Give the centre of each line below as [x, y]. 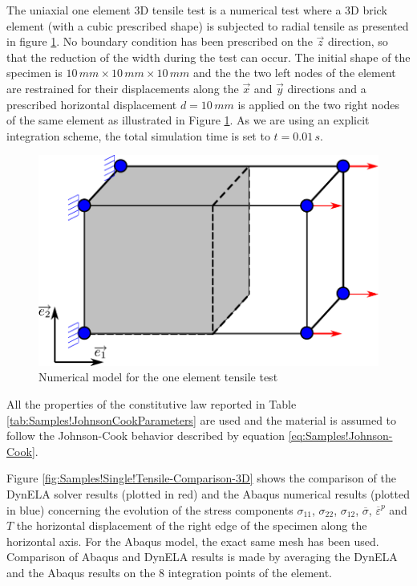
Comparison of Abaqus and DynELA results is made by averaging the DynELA [202, 557]
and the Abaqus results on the [81, 572]
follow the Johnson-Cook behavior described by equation [146, 435]
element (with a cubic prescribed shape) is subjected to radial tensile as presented [208, 25]
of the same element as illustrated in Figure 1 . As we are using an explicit [188, 120]
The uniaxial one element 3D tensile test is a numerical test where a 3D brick [197, 10]
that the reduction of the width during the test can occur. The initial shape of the [208, 57]
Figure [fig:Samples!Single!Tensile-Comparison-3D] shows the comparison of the [201, 478]
